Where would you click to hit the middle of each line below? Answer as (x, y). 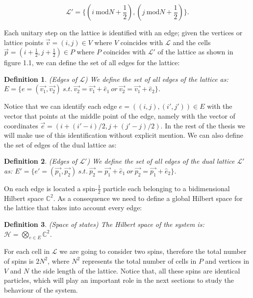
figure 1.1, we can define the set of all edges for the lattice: (92, 62)
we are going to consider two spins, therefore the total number (153, 251)
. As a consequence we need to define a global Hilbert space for (148, 198)
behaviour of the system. (41, 289)
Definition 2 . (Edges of (41, 161)
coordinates (21, 125)
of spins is (19, 261)
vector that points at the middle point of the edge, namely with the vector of (120, 115)
